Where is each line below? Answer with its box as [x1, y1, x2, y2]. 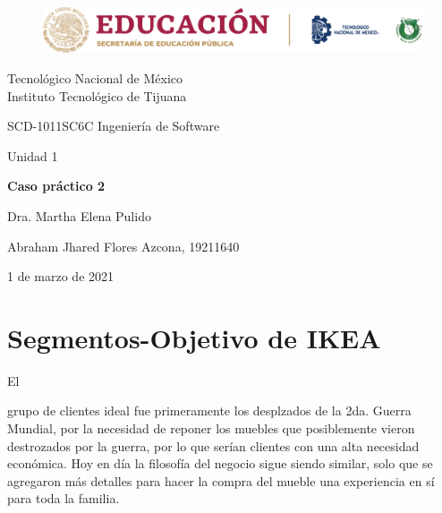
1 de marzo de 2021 [7, 267, 115, 286]
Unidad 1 [7, 146, 58, 165]
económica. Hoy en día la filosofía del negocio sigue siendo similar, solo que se [7, 454, 433, 473]
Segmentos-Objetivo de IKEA [7, 319, 381, 355]
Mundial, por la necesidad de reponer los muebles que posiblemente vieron [7, 419, 415, 437]
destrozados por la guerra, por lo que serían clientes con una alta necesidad [7, 436, 420, 455]
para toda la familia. [7, 489, 120, 508]
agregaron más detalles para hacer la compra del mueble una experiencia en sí [7, 471, 435, 490]
